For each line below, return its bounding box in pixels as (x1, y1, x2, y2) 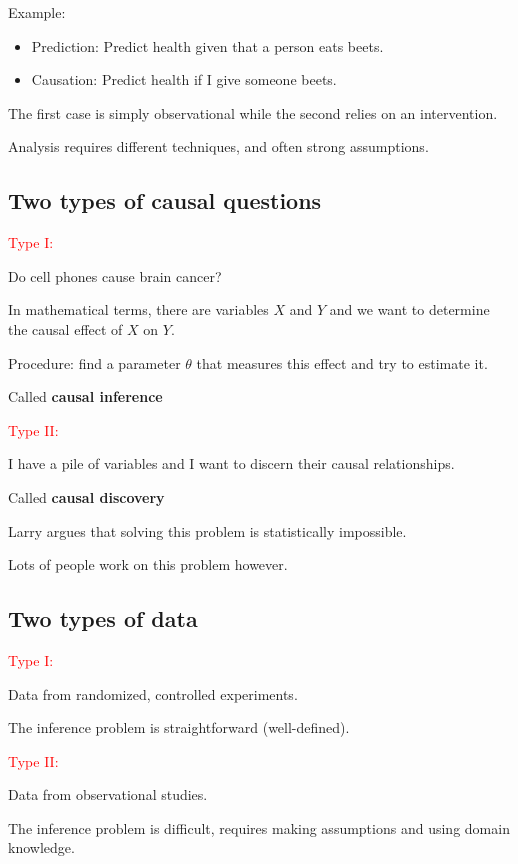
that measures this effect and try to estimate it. (196, 352, 488, 373)
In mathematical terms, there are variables (8, 299, 269, 320)
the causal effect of (8, 318, 123, 339)
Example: (8, 2, 66, 22)
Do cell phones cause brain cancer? (8, 265, 222, 286)
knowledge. (8, 837, 75, 858)
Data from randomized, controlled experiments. (8, 683, 298, 704)
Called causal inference (8, 386, 163, 407)
